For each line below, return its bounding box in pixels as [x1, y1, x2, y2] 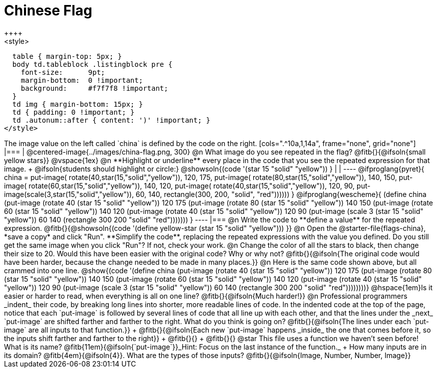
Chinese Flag [4, 2, 92, 19]
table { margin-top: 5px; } [12, 52, 122, 60]
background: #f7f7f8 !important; [20, 84, 168, 92]
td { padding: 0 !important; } [12, 108, 135, 116]
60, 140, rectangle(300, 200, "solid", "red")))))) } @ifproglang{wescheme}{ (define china [135, 189, 427, 198]
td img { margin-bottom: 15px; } [12, 100, 143, 108]
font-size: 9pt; [20, 68, 105, 76]
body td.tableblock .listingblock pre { [12, 60, 173, 68]
